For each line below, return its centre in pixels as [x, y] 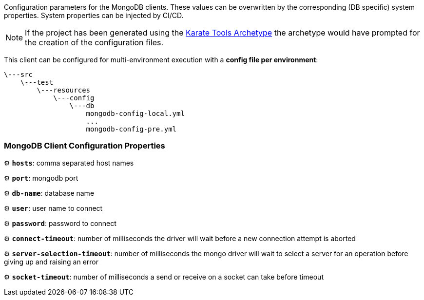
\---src [19, 75]
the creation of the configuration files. [94, 42]
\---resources [64, 90]
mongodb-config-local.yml [135, 113]
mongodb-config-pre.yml [131, 129]
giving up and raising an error [51, 262]
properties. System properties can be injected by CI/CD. [94, 15]
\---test [37, 82]
